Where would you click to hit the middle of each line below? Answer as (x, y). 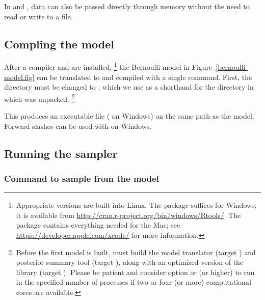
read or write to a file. (38, 16)
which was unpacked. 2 (39, 98)
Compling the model (59, 44)
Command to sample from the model (82, 178)
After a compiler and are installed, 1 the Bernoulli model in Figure (108, 66)
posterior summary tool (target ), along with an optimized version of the (130, 262)
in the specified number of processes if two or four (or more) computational (134, 282)
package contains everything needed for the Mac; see (98, 225)
